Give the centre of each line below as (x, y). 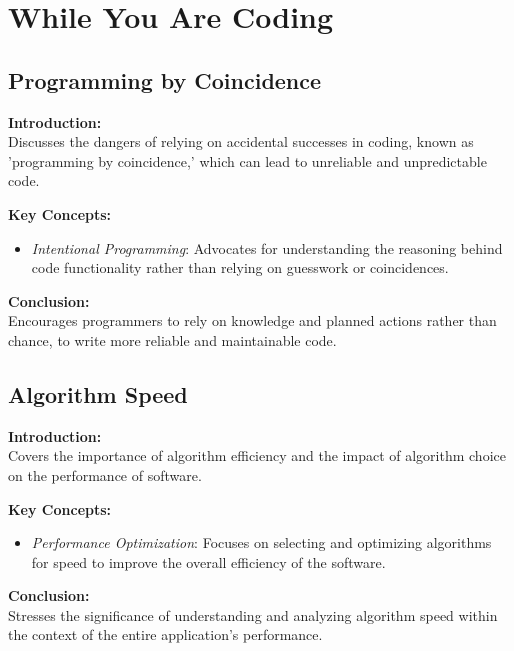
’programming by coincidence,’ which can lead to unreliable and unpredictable (247, 160)
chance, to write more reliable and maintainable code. (172, 339)
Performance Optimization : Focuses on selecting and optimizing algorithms (261, 542)
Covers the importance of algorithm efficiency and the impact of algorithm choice (257, 455)
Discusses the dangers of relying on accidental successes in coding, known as (241, 141)
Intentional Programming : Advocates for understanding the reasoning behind (267, 247)
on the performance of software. (105, 474)
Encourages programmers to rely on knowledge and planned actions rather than (252, 320)
